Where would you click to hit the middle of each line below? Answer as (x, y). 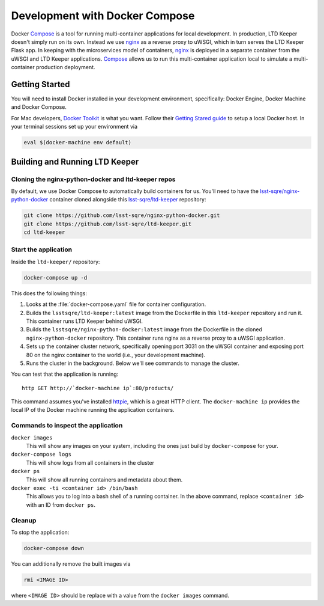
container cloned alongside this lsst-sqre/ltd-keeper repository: (128, 200)
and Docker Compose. (39, 107)
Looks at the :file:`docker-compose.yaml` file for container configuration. (116, 304)
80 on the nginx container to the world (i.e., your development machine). (116, 355)
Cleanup (24, 520)
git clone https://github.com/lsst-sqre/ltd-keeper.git (108, 224)
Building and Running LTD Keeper (75, 161)
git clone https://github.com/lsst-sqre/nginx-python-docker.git (122, 216)
